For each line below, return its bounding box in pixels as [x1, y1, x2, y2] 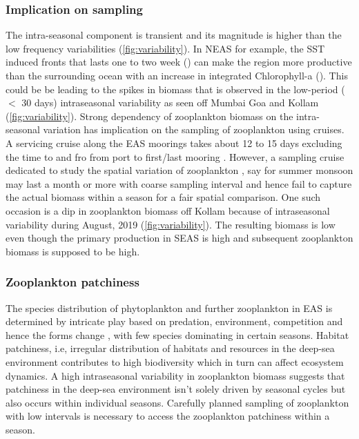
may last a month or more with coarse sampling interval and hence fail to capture [6, 176, 352, 191]
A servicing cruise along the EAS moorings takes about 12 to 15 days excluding [6, 135, 342, 150]
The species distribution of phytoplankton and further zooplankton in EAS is [6, 300, 333, 315]
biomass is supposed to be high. [6, 244, 140, 258]
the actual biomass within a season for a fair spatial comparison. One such [6, 190, 321, 204]
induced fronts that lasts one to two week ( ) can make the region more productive [6, 55, 352, 69]
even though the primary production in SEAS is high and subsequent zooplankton [6, 231, 353, 245]
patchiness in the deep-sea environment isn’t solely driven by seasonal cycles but [6, 382, 346, 396]
